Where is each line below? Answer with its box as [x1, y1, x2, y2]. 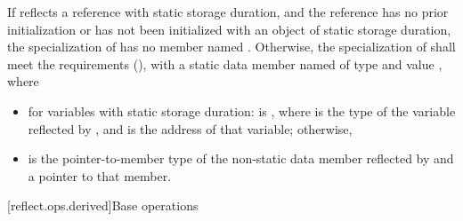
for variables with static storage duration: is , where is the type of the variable [28, 101, 456, 120]
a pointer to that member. [28, 166, 172, 185]
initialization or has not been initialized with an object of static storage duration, [7, 20, 451, 38]
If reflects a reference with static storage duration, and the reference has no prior [7, 3, 449, 20]
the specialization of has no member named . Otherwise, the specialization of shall [7, 37, 456, 56]
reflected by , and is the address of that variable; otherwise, [28, 119, 353, 138]
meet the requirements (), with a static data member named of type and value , [7, 54, 443, 73]
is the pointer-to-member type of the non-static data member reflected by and [28, 149, 454, 168]
